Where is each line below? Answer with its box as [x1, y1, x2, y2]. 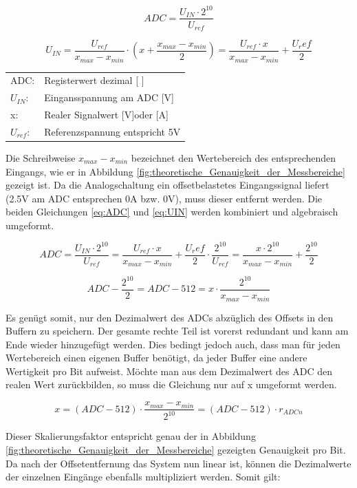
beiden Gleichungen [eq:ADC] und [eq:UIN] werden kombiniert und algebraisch [6, 204, 338, 219]
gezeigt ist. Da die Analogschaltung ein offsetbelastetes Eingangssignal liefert [6, 178, 329, 192]
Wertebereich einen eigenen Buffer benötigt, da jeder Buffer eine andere [6, 350, 307, 365]
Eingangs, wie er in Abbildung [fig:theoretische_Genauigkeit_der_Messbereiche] [6, 164, 345, 178]
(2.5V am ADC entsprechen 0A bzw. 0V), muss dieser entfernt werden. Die [6, 191, 323, 205]
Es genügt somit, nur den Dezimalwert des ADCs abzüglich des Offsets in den [6, 310, 334, 324]
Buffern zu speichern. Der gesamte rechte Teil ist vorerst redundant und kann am [6, 323, 349, 338]
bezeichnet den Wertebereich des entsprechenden [131, 150, 336, 165]
